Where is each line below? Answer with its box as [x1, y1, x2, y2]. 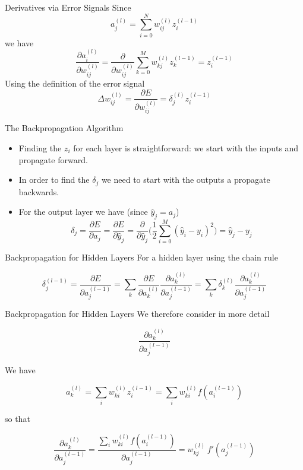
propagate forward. [18, 153, 88, 166]
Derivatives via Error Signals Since [5, 1, 131, 13]
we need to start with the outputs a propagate [101, 173, 270, 186]
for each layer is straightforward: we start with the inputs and [73, 141, 299, 154]
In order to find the [18, 173, 90, 186]
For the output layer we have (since [18, 205, 148, 218]
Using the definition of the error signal [5, 77, 145, 89]
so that [5, 412, 30, 424]
